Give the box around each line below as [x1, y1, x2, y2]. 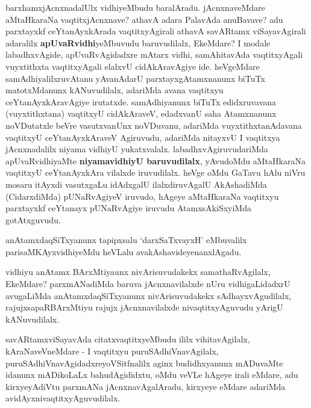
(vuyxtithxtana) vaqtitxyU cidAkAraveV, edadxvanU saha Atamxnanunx [5, 107, 277, 120]
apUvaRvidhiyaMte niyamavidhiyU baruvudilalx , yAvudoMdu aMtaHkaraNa [5, 154, 306, 167]
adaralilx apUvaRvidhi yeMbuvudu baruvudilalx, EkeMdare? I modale [5, 36, 271, 49]
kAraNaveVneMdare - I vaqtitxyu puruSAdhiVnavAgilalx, [5, 345, 219, 357]
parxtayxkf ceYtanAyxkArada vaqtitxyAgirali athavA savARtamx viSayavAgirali [5, 25, 306, 37]
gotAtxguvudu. [5, 213, 61, 226]
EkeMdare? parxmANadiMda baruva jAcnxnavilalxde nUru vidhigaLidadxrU [5, 277, 291, 290]
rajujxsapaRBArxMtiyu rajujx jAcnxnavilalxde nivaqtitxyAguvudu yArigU [5, 301, 283, 314]
